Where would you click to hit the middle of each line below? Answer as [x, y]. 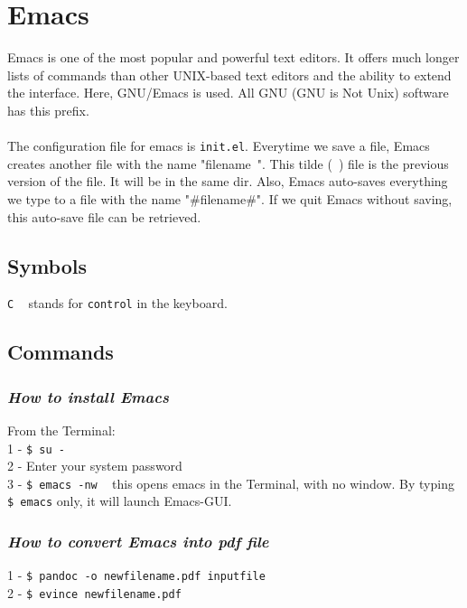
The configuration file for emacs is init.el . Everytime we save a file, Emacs [219, 146]
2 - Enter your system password [95, 466]
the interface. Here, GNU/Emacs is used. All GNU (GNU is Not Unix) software [228, 93]
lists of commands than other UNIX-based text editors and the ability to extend [229, 75]
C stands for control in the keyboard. [117, 303]
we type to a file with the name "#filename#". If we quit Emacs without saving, [230, 198]
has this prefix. [48, 110]
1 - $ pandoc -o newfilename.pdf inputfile [136, 575]
